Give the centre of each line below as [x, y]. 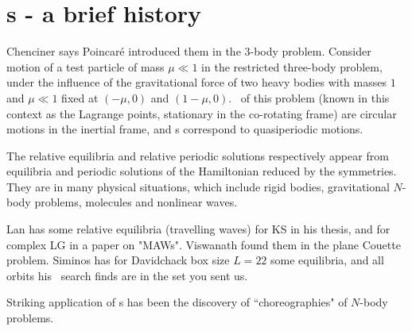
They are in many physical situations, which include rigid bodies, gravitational [198, 186]
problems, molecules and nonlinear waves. [136, 202]
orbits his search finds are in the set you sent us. [127, 275]
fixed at [80, 97]
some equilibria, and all [327, 260]
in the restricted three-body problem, [292, 66]
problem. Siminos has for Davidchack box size [118, 260]
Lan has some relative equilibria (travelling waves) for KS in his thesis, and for [198, 229]
